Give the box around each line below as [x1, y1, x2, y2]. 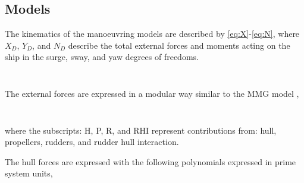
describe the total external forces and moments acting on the [68, 39, 290, 51]
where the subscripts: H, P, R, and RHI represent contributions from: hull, [5, 124, 277, 136]
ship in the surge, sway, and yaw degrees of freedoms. [5, 51, 199, 63]
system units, [5, 167, 53, 179]
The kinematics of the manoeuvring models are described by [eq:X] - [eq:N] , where [5, 27, 300, 40]
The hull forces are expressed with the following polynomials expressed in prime [5, 155, 296, 168]
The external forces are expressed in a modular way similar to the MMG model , [5, 87, 299, 99]
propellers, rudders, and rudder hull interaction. [5, 135, 179, 148]
